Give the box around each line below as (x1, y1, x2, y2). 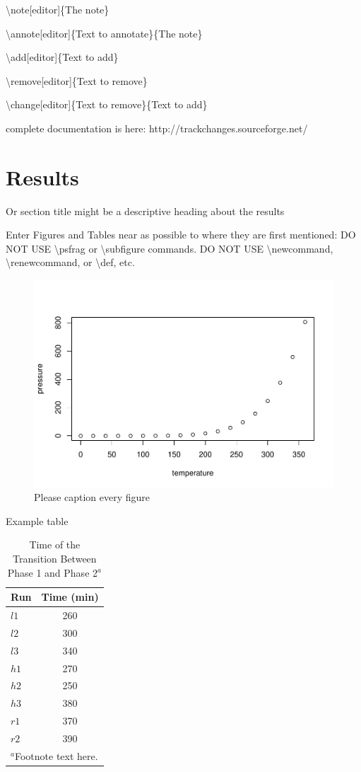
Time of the (29, 537, 81, 552)
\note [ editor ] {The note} (6, 2, 110, 16)
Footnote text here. (14, 748, 98, 763)
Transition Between (13, 551, 97, 565)
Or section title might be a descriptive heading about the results (6, 203, 285, 218)
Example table (6, 513, 69, 528)
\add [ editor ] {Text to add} (6, 50, 119, 64)
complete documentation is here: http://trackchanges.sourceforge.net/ (6, 120, 308, 135)
